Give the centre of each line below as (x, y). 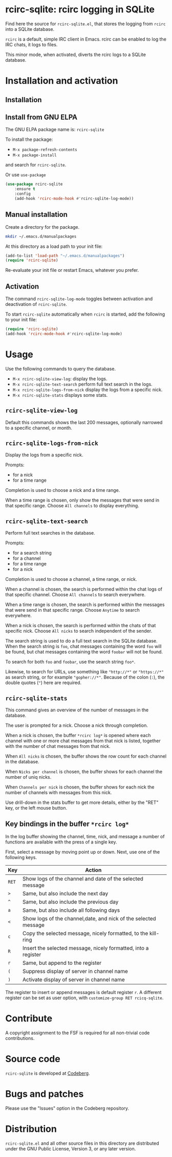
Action (93, 870)
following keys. (21, 857)
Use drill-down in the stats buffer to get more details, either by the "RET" (82, 802)
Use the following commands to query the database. (61, 369)
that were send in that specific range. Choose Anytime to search (72, 610)
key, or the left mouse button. (36, 808)
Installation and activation (62, 81)
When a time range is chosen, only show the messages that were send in (82, 500)
